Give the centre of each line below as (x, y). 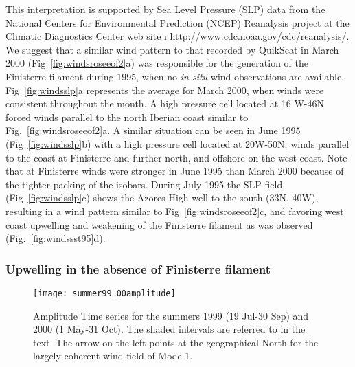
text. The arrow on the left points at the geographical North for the (176, 342)
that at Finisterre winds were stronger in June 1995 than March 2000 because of (175, 171)
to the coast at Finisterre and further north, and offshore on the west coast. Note (176, 157)
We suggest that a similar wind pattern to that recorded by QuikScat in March (172, 49)
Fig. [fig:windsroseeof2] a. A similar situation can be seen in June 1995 (153, 130)
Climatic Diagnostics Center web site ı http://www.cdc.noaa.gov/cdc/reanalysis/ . (177, 36)
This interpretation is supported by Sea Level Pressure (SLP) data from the (165, 9)
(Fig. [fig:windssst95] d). (56, 238)
